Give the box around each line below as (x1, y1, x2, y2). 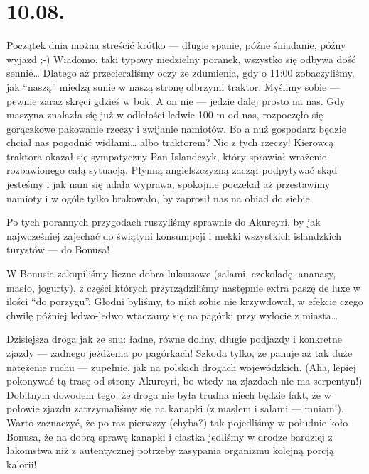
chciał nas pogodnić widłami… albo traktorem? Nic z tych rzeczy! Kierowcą (6, 135, 334, 150)
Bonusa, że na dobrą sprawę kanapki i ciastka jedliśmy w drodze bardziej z (6, 429, 333, 443)
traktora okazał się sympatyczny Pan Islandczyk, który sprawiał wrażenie (6, 148, 327, 163)
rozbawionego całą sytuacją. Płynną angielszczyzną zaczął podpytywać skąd (6, 162, 338, 177)
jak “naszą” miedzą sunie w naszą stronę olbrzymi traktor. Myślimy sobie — (6, 79, 340, 94)
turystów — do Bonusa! (6, 242, 110, 257)
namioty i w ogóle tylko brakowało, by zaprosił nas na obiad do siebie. (6, 190, 313, 205)
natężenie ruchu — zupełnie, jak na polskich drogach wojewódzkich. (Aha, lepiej (6, 359, 356, 374)
